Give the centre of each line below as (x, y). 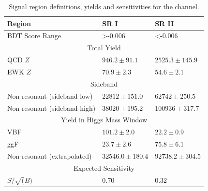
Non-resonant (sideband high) (52, 108)
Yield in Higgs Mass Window (104, 120)
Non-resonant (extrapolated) (50, 155)
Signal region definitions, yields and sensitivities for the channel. (104, 6)
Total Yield (104, 48)
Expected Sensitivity (104, 168)
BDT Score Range (34, 36)
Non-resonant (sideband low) (50, 95)
